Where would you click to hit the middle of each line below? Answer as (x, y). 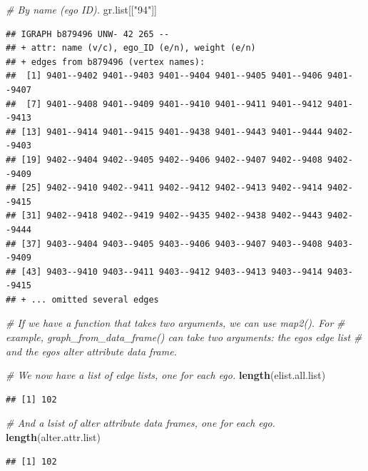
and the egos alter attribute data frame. (91, 351)
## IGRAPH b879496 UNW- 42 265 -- (88, 34)
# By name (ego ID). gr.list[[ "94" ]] (81, 9)
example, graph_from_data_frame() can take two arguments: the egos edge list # (184, 337)
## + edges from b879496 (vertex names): (106, 62)
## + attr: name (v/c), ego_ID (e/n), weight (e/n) (131, 48)
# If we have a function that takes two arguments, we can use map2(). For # (175, 323)
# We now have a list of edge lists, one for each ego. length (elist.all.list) (166, 375)
